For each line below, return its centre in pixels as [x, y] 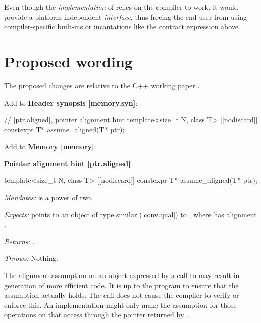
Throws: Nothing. [31, 258]
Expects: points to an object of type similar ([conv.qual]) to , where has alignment [130, 214]
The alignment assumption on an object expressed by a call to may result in [122, 275]
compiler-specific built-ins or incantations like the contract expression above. [122, 27]
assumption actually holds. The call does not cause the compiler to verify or [122, 295]
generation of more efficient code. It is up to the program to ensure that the [121, 285]
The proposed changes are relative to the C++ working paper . [102, 85]
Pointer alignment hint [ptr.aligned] [67, 163]
